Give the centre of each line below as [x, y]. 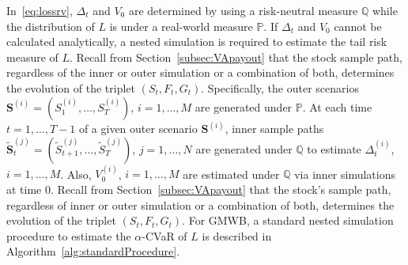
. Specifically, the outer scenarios [280, 87]
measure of [32, 57]
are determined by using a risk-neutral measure [243, 10]
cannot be [358, 26]
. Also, [76, 174]
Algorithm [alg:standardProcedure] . [93, 251]
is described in [237, 235]
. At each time [337, 106]
